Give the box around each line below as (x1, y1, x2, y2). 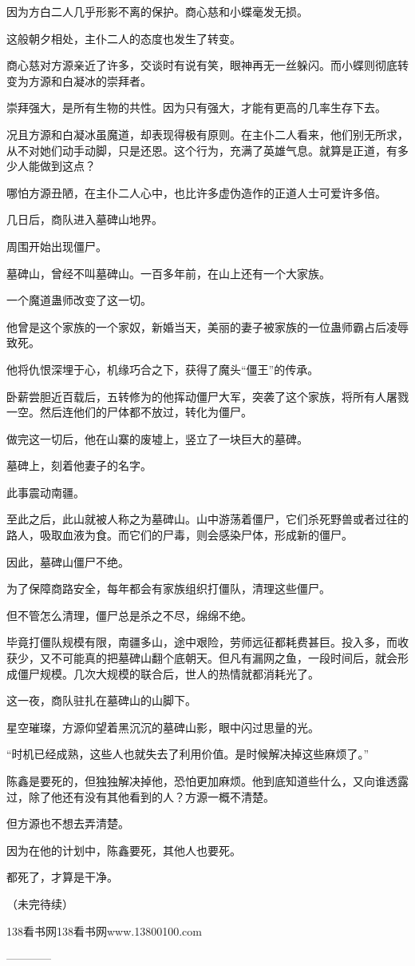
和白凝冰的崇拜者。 (50, 72, 152, 89)
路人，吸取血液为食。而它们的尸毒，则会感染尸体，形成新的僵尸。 (6, 527, 353, 543)
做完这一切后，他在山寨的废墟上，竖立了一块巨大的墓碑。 (6, 430, 308, 447)
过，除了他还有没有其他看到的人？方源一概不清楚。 (6, 788, 275, 805)
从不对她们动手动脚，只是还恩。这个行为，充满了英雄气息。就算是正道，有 (6, 141, 397, 158)
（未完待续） (6, 895, 73, 912)
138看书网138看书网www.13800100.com (6, 922, 202, 939)
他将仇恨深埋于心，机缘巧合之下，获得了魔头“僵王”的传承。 (6, 360, 319, 377)
